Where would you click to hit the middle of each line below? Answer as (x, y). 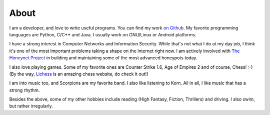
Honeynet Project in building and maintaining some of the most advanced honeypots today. (103, 58)
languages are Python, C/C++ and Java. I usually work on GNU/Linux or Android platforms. (103, 34)
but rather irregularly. (31, 106)
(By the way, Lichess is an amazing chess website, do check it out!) (79, 74)
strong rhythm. (24, 90)
